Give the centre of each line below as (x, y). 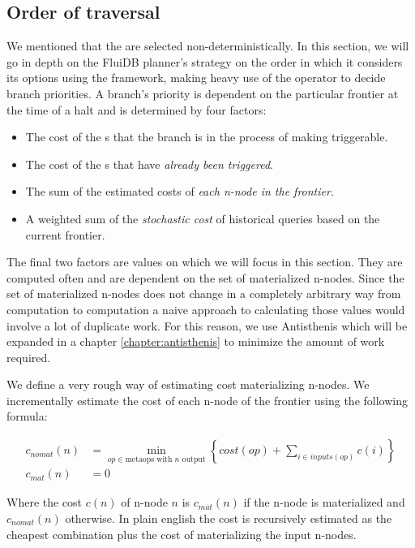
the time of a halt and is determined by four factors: (137, 109)
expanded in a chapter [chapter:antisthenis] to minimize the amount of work (196, 341)
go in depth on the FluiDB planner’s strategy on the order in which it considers (205, 61)
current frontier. (65, 234)
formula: (27, 416)
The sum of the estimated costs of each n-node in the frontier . (180, 191)
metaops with (149, 459)
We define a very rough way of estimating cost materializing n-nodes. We (188, 384)
